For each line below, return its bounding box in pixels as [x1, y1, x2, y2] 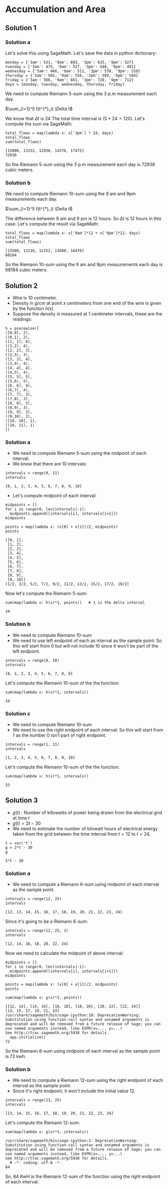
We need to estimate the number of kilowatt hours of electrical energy [12, 825, 158, 831]
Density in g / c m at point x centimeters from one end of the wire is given [12, 300, 162, 306]
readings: [12, 316, 33, 322]
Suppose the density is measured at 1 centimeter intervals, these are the [12, 310, 162, 316]
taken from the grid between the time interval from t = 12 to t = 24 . [12, 831, 151, 837]
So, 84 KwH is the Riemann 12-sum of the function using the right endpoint [5, 1173, 160, 1179]
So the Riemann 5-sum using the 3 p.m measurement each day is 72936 [5, 161, 155, 167]
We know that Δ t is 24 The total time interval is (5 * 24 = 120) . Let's [5, 115, 145, 121]
